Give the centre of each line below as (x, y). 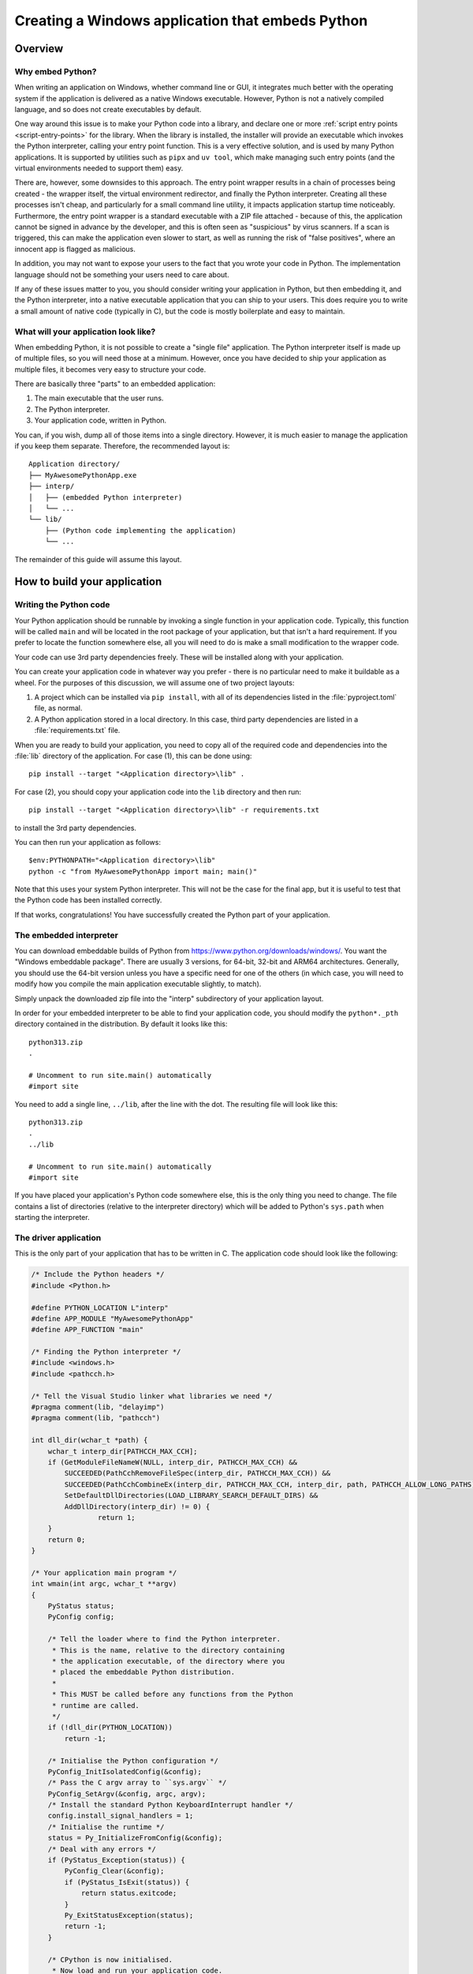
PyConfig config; (81, 1617)
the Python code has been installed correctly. (88, 900)
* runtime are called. (95, 1705)
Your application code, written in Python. (101, 420)
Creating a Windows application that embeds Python (191, 21)
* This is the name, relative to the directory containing (168, 1650)
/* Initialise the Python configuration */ (133, 1760)
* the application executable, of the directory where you (168, 1661)
